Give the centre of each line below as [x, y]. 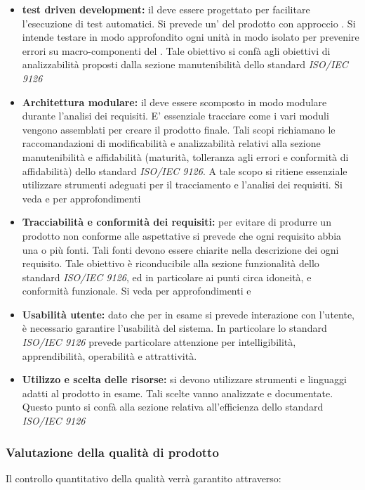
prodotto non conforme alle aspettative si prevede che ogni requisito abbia [182, 235]
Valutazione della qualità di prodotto [112, 452]
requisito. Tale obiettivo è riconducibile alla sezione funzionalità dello [171, 263]
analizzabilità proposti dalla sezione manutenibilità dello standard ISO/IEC [185, 64]
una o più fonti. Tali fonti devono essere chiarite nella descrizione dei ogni [180, 249]
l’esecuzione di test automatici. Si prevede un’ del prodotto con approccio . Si [189, 23]
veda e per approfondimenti [81, 198]
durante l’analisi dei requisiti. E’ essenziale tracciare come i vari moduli [175, 116]
